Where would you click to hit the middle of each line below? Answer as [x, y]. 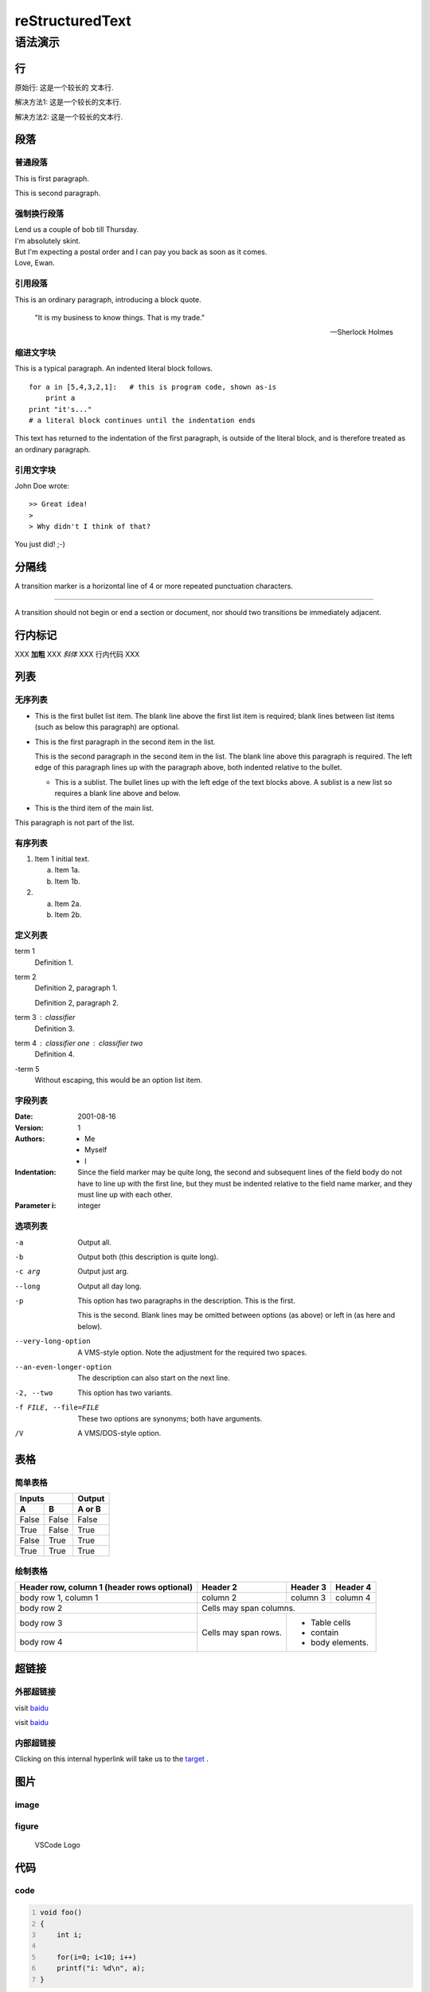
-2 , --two [34, 1393]
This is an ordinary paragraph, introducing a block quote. [108, 300]
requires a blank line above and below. [117, 794]
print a [60, 398]
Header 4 [354, 1587]
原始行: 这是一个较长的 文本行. [64, 87]
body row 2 [41, 1608]
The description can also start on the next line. [154, 1378]
